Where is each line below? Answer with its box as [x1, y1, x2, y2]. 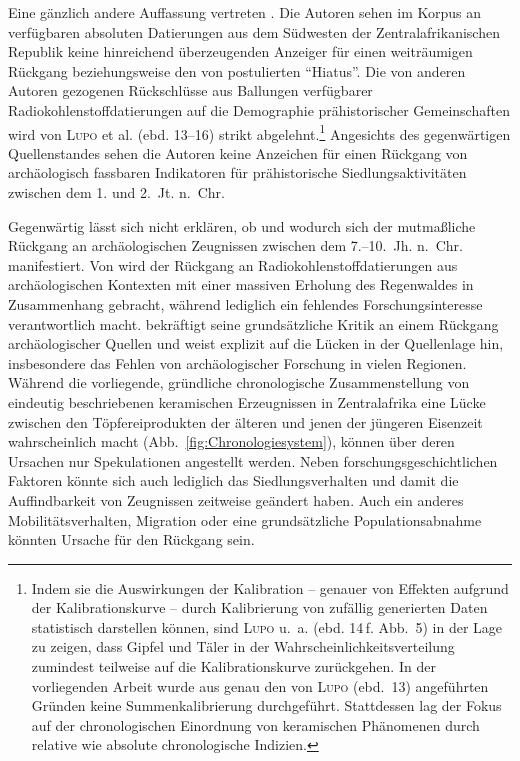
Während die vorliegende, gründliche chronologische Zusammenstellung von [8, 372, 470, 393]
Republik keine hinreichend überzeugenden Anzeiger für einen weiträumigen [8, 41, 473, 62]
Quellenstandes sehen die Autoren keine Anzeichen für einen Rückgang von [8, 142, 468, 163]
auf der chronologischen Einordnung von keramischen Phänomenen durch [31, 714, 480, 735]
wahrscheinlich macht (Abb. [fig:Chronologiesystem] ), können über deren [8, 431, 455, 452]
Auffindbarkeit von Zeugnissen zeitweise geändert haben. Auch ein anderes [8, 489, 464, 510]
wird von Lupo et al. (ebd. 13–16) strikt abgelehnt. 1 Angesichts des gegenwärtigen [8, 120, 511, 144]
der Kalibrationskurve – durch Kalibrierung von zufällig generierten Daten [31, 597, 488, 618]
